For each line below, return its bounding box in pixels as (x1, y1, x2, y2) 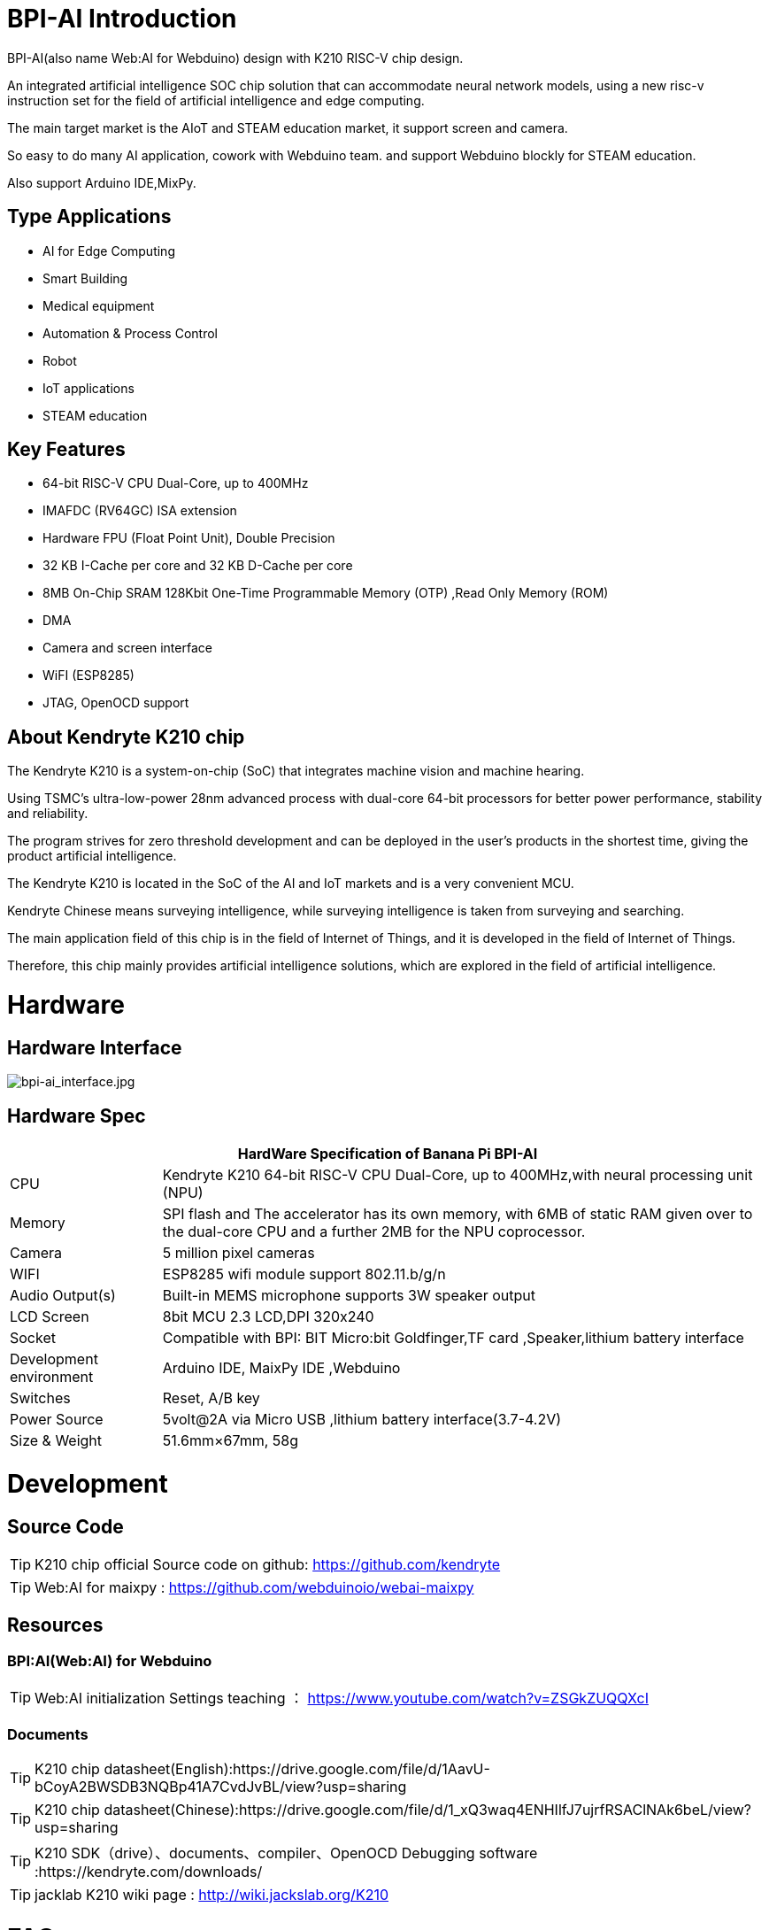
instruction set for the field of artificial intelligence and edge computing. (7, 92, 425, 108)
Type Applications (7, 205, 172, 228)
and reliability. (7, 806, 88, 822)
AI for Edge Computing (42, 243, 175, 259)
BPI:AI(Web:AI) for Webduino (7, 1651, 212, 1670)
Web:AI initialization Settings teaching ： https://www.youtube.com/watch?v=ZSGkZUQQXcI (35, 1689, 649, 1708)
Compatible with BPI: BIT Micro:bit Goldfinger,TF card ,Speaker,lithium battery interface (162, 1329, 744, 1347)
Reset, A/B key (162, 1389, 260, 1408)
